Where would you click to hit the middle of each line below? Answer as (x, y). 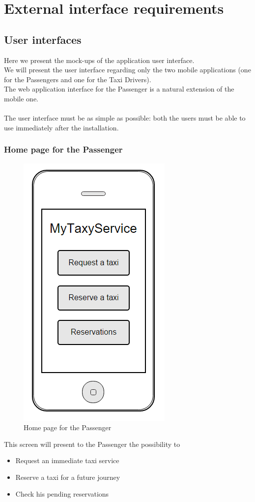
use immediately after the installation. (61, 127)
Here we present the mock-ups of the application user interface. (99, 60)
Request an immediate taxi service (67, 460)
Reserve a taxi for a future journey (68, 477)
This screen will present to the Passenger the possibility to (92, 444)
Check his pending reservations (62, 493)
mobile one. (21, 98)
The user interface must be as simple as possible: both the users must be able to (125, 118)
